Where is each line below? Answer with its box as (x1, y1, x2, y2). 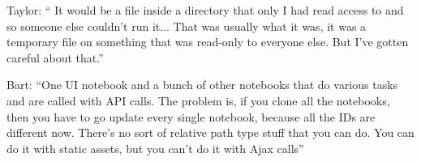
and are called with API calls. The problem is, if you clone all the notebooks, (6, 92, 390, 109)
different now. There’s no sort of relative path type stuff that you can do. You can (6, 124, 415, 141)
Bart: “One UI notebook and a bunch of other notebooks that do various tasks (6, 76, 398, 93)
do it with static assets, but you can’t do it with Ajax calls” (6, 139, 304, 156)
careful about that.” (6, 49, 104, 66)
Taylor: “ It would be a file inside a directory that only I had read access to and (6, 2, 404, 18)
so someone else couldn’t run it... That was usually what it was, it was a (6, 17, 367, 34)
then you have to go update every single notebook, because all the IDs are (6, 108, 376, 125)
